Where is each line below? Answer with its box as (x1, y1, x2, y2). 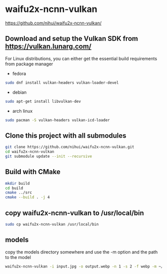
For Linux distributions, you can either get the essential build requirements (5, 55, 158, 61)
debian (12, 89, 27, 95)
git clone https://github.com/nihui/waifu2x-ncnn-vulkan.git (5, 145, 135, 150)
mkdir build (5, 181, 30, 186)
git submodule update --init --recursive (5, 154, 92, 159)
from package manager (5, 61, 53, 67)
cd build (5, 186, 23, 191)
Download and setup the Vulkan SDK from (5, 34, 138, 43)
